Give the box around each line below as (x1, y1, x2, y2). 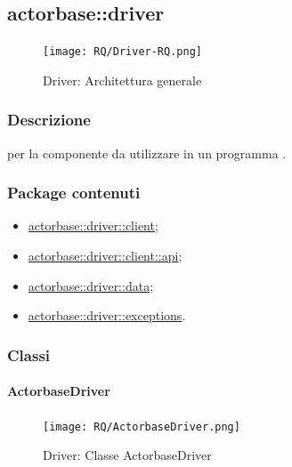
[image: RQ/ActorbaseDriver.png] (43, 420, 240, 433)
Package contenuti (7, 181, 141, 204)
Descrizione (7, 109, 91, 131)
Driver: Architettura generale (43, 70, 202, 89)
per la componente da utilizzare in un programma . (7, 143, 287, 162)
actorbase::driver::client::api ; (28, 246, 182, 265)
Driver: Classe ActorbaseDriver (43, 446, 212, 464)
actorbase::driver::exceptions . (28, 306, 186, 325)
